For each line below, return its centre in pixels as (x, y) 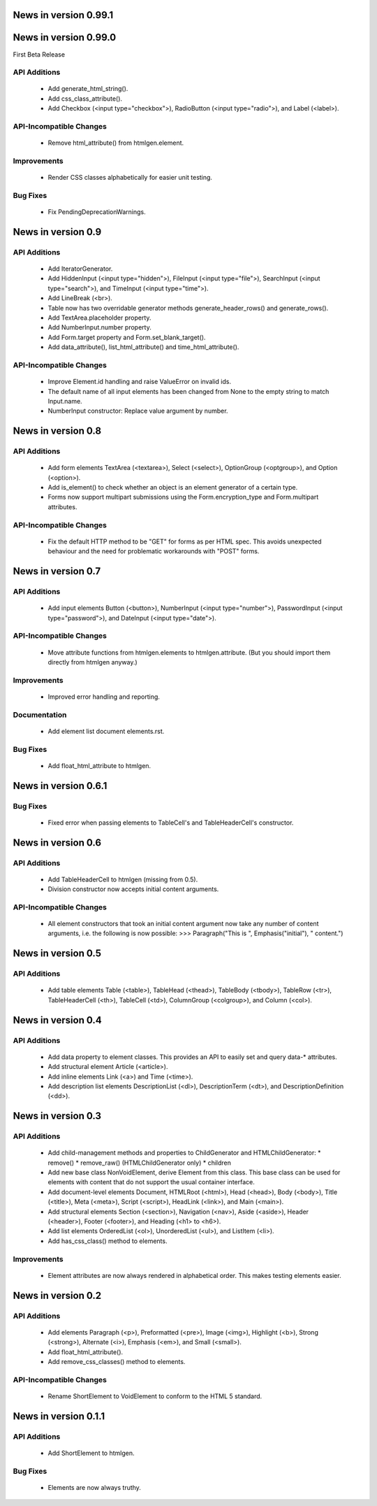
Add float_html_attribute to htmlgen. (99, 765)
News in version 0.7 (57, 571)
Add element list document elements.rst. (106, 731)
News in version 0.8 (57, 431)
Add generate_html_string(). (88, 89)
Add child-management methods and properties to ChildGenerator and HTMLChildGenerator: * (184, 1153)
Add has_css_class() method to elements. (108, 1241)
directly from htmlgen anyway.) (93, 662)
